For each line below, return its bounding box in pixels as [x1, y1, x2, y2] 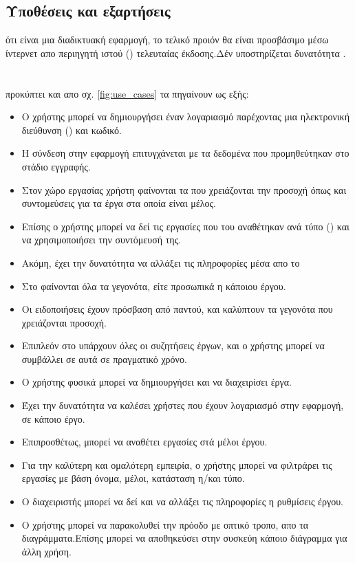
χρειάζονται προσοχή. [21, 315, 107, 329]
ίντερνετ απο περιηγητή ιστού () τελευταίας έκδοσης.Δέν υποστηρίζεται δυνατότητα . [6, 45, 346, 60]
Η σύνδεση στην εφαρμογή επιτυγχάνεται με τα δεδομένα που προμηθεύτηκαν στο [21, 146, 349, 160]
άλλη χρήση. [21, 544, 72, 558]
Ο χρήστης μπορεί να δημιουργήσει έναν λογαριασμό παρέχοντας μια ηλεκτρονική [21, 109, 349, 124]
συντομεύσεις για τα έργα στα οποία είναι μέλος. [21, 196, 216, 210]
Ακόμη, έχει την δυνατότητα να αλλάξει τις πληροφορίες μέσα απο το [21, 255, 300, 269]
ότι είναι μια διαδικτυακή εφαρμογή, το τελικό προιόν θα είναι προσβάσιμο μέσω [6, 32, 329, 47]
